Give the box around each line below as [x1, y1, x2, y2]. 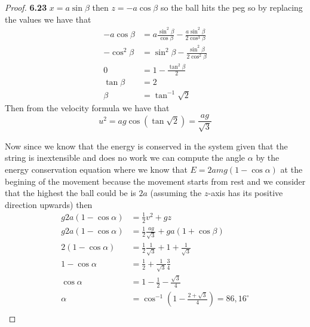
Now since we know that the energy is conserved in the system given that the [5, 139, 288, 152]
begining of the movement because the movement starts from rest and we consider [5, 175, 306, 187]
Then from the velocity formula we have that [5, 101, 170, 114]
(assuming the [150, 187, 202, 199]
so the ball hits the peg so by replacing [160, 1, 303, 13]
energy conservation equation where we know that [5, 163, 188, 175]
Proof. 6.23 [5, 1, 47, 13]
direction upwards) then [5, 198, 93, 210]
